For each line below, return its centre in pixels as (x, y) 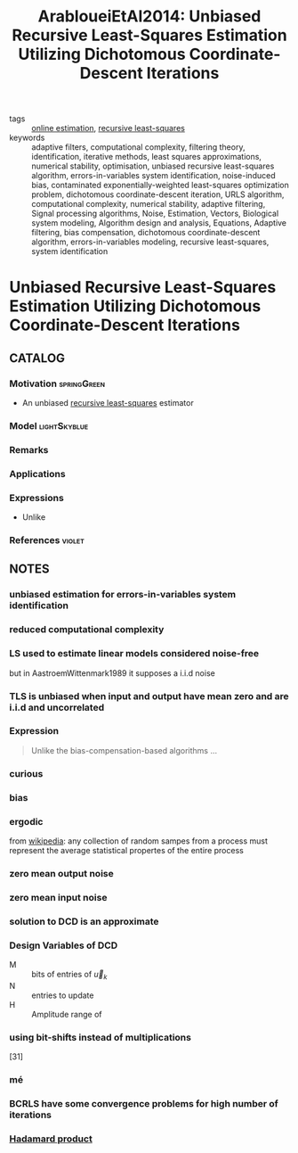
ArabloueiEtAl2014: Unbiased (149, 16)
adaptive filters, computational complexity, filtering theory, (138, 147)
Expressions (36, 498)
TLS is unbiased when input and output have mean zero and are (149, 696)
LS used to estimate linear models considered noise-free (134, 654)
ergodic (26, 821)
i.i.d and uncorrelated (57, 707)
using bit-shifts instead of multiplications (100, 1037)
